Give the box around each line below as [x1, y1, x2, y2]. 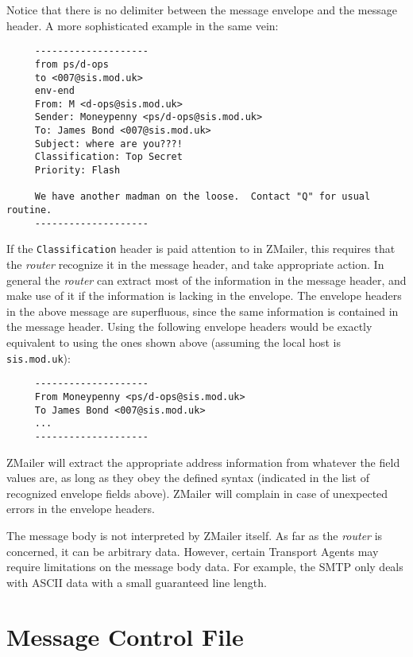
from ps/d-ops [34, 58, 109, 70]
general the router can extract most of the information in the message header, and [6, 271, 407, 288]
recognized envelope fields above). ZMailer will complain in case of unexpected [6, 484, 388, 501]
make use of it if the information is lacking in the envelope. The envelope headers [6, 287, 402, 304]
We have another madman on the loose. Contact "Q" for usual [34, 191, 371, 203]
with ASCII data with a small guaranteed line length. [6, 573, 267, 590]
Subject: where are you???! [34, 138, 183, 150]
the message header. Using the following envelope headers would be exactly [6, 318, 372, 335]
